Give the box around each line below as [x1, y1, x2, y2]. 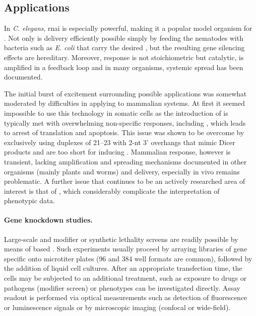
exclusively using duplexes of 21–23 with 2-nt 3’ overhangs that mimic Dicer [4, 137, 236, 147]
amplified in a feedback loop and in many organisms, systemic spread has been [4, 62, 243, 72]
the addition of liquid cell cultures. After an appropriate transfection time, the [4, 263, 242, 273]
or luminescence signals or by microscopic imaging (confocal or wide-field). [4, 302, 231, 312]
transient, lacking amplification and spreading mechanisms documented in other [4, 156, 247, 166]
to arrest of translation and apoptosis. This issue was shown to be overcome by [4, 127, 244, 138]
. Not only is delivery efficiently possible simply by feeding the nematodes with [4, 32, 244, 43]
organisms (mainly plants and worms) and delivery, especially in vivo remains [4, 166, 240, 176]
